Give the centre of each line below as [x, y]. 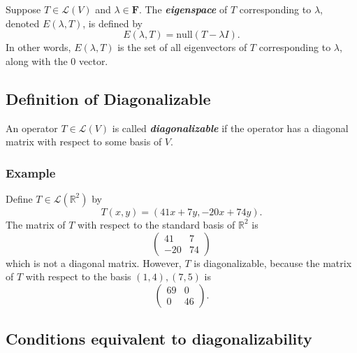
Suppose [23, 9]
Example [31, 172]
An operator [32, 128]
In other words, [38, 47]
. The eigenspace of [183, 9]
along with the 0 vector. [57, 60]
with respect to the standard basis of [156, 224]
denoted [23, 23]
